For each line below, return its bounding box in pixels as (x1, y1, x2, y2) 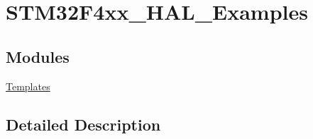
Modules (6, 45, 70, 67)
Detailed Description (6, 113, 161, 135)
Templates (6, 78, 50, 93)
